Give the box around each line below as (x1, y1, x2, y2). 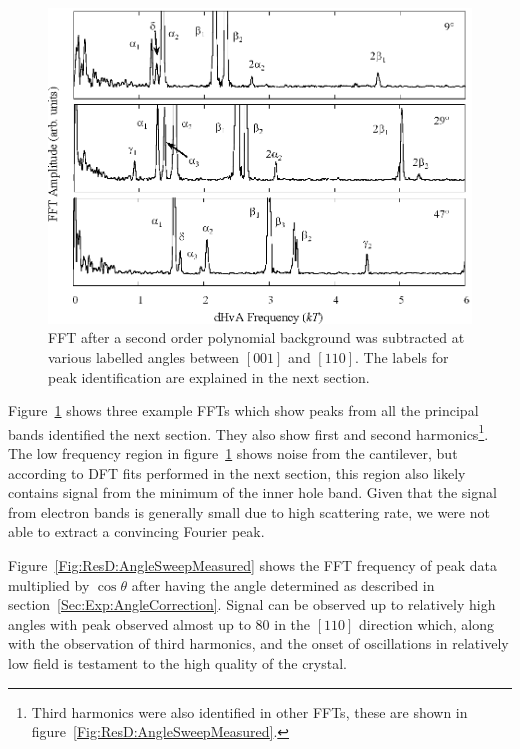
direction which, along (359, 613, 495, 634)
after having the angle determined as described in (131, 574, 435, 595)
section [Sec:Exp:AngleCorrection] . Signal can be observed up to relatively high (8, 594, 496, 615)
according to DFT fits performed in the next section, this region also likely (8, 462, 466, 483)
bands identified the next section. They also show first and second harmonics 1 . (8, 420, 489, 444)
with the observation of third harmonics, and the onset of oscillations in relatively (8, 633, 509, 654)
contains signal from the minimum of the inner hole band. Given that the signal (8, 482, 497, 503)
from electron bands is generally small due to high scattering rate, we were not (8, 501, 490, 522)
